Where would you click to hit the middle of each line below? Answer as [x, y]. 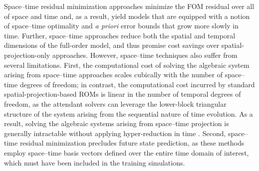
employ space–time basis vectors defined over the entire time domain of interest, [127, 152]
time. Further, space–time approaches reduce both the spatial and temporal [120, 35]
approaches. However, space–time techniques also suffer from [145, 55]
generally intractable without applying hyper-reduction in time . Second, [115, 133]
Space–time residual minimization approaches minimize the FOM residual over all [129, 6]
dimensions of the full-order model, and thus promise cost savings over [112, 45]
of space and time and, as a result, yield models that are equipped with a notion [127, 16]
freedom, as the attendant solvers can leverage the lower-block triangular [115, 103]
